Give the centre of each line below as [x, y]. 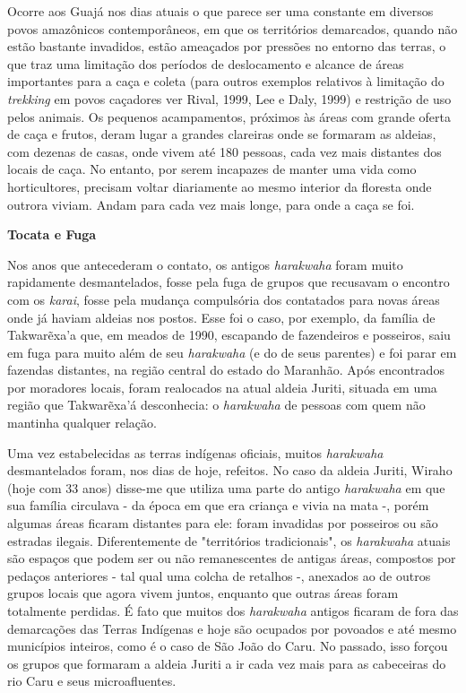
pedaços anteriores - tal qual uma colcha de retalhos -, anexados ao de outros [219, 575]
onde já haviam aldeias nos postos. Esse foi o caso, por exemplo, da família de [221, 317]
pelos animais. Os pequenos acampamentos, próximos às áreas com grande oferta [229, 116]
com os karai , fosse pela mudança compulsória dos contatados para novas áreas [224, 299]
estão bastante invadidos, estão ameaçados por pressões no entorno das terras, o [227, 46]
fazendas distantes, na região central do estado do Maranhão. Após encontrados [226, 370]
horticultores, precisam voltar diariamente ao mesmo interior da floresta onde [220, 186]
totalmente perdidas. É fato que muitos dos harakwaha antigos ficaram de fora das [233, 611]
